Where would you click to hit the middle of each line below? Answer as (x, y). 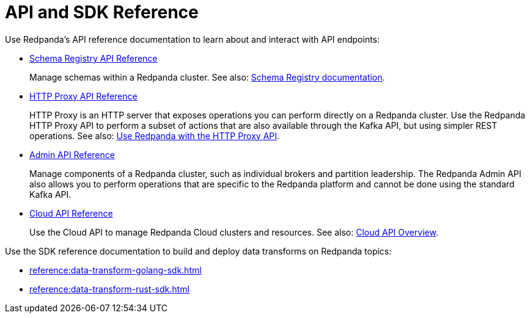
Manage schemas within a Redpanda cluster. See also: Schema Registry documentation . (207, 77)
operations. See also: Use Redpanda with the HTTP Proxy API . (155, 136)
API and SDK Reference (102, 12)
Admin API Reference (72, 154)
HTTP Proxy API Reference (83, 96)
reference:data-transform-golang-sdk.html (116, 270)
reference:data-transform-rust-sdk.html (109, 289)
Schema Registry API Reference (94, 58)
